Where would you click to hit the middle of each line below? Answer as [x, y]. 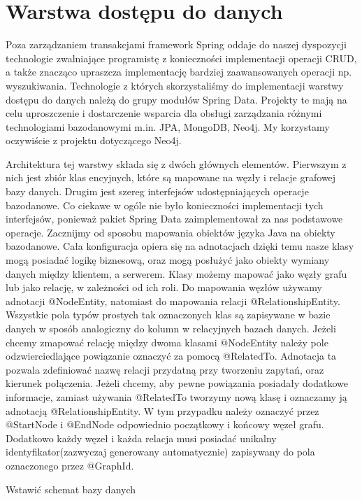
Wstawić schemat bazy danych [71, 489]
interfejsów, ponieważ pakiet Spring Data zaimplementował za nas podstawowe [174, 219]
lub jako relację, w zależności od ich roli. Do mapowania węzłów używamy [164, 287]
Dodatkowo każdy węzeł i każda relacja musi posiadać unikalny [141, 438]
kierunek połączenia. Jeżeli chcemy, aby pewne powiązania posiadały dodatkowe [177, 383]
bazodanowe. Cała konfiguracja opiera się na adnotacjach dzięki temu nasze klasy [180, 246]
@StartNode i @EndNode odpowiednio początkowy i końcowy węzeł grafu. [165, 424]
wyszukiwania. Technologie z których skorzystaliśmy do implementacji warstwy [175, 85]
